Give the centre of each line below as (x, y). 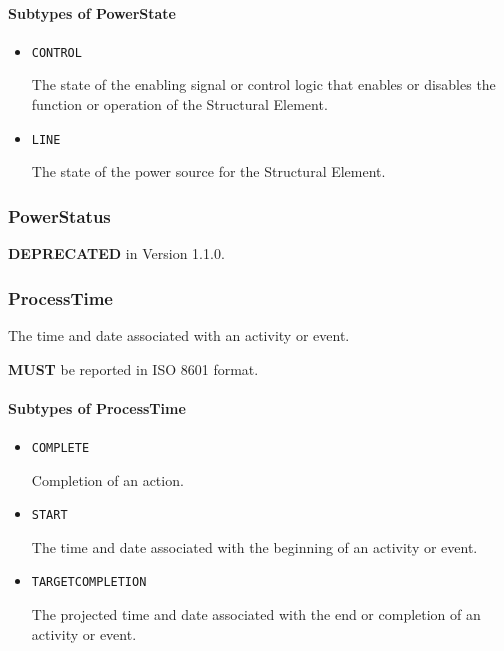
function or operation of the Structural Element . (179, 104)
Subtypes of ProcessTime (97, 407)
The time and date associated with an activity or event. (179, 334)
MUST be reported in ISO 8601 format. (133, 368)
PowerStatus (59, 215)
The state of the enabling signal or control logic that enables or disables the (263, 84)
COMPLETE (60, 447)
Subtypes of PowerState (92, 12)
